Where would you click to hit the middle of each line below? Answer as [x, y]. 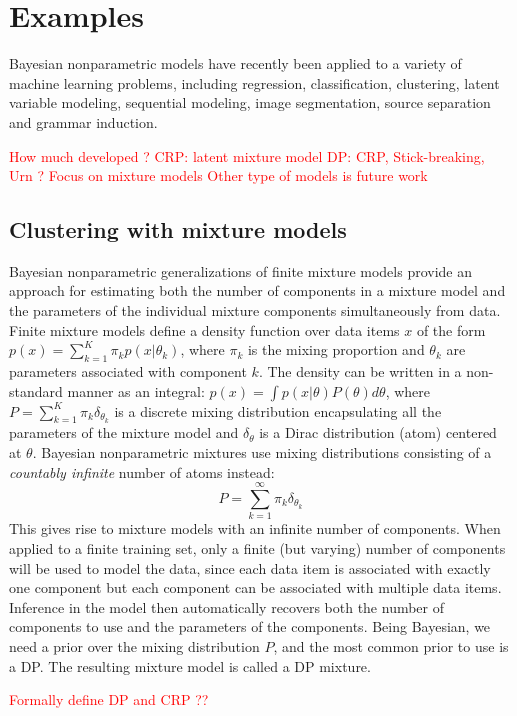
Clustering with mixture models [178, 229]
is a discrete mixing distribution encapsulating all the [278, 410]
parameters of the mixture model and [124, 432]
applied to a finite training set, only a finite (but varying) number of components [257, 547]
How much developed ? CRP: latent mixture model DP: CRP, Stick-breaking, [247, 155]
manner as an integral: [136, 390]
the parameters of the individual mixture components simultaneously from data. [255, 310]
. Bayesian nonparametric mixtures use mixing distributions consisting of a [262, 452]
